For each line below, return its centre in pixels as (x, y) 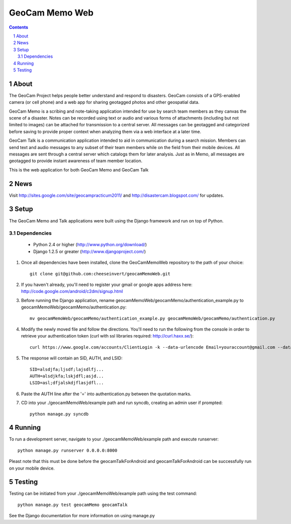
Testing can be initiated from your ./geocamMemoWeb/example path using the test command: (103, 493)
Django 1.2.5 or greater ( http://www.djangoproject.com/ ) (89, 251)
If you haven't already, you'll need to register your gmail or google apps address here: (107, 285)
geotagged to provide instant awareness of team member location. (76, 161)
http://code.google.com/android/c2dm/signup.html (72, 291)
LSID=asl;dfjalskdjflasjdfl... (67, 383)
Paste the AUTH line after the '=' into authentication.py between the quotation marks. (106, 394)
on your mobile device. (32, 468)
